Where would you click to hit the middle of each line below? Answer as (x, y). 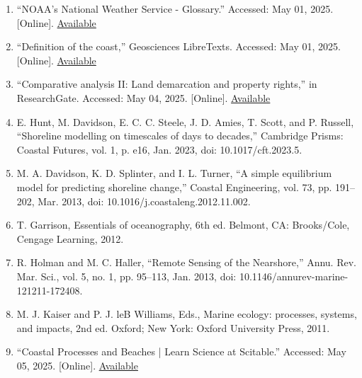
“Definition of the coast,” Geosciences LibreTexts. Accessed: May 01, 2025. (179, 46)
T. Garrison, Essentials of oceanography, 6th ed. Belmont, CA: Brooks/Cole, (183, 225)
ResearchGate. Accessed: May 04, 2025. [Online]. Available (143, 97)
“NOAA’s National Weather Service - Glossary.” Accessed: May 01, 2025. (175, 8)
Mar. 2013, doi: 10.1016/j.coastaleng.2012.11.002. (144, 201)
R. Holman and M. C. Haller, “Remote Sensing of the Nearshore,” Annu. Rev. (186, 262)
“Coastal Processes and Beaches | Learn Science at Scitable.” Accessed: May (181, 351)
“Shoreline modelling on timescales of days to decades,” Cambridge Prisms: (180, 136)
